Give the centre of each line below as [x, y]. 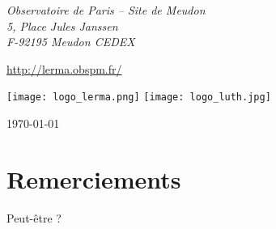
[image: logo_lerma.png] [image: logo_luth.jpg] [139, 98]
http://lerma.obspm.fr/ [64, 68]
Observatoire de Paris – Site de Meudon [106, 10]
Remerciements [94, 178]
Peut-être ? [34, 217]
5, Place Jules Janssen [62, 25]
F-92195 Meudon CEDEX [71, 42]
